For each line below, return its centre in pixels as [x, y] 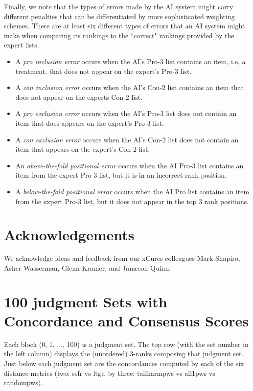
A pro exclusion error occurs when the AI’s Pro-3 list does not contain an [126, 113]
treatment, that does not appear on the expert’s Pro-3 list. [103, 71]
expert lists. [22, 45]
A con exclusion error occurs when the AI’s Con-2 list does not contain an [127, 139]
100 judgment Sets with [86, 301]
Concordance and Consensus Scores [126, 320]
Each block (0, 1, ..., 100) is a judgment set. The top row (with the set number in [126, 344]
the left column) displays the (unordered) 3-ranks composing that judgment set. [124, 354]
